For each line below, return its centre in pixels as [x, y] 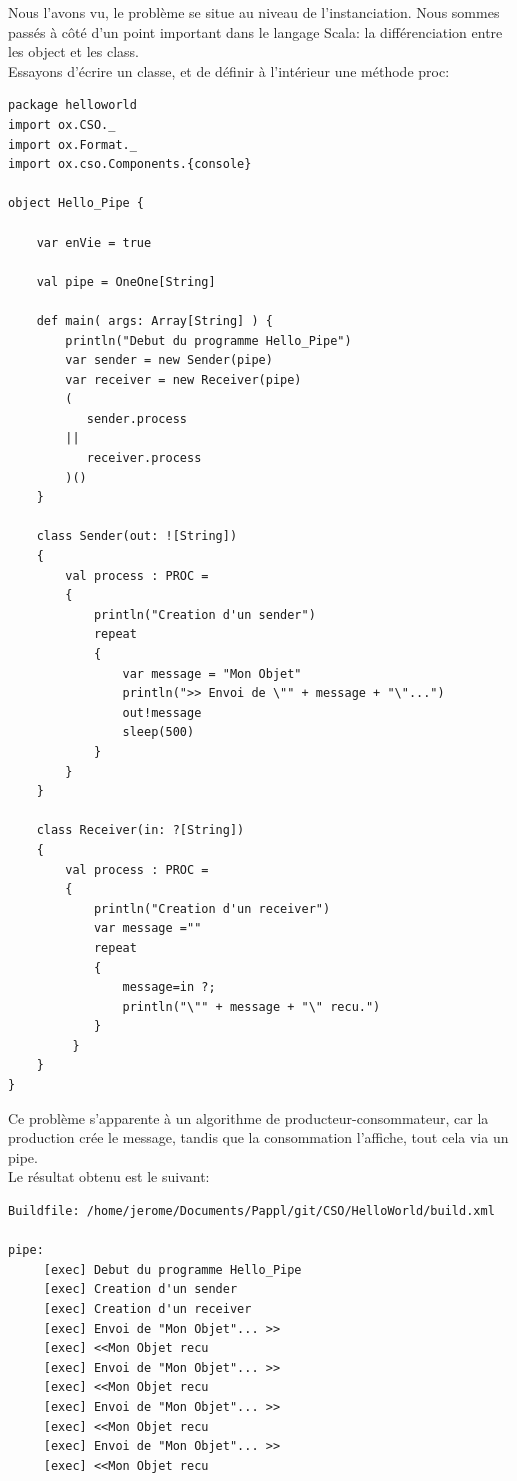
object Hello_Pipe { [76, 203]
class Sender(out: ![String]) [137, 536]
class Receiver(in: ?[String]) [140, 830]
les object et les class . [73, 51]
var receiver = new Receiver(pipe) [183, 379]
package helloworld [72, 105]
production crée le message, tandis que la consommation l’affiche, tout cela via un [258, 1137]
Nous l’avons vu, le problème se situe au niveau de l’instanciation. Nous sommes [254, 12]
